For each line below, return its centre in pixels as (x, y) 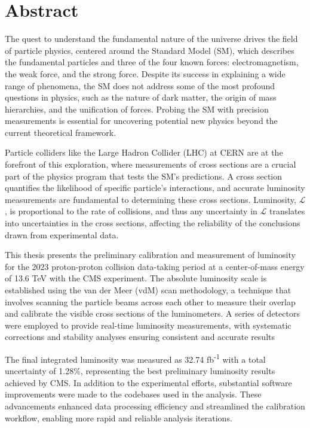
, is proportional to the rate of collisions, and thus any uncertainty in (131, 211)
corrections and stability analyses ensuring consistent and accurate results (140, 337)
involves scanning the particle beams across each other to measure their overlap (150, 301)
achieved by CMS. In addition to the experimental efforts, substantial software (148, 382)
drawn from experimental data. (62, 234)
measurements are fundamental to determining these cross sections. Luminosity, (151, 199)
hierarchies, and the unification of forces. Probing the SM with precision (137, 109)
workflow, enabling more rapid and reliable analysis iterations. (119, 418)
